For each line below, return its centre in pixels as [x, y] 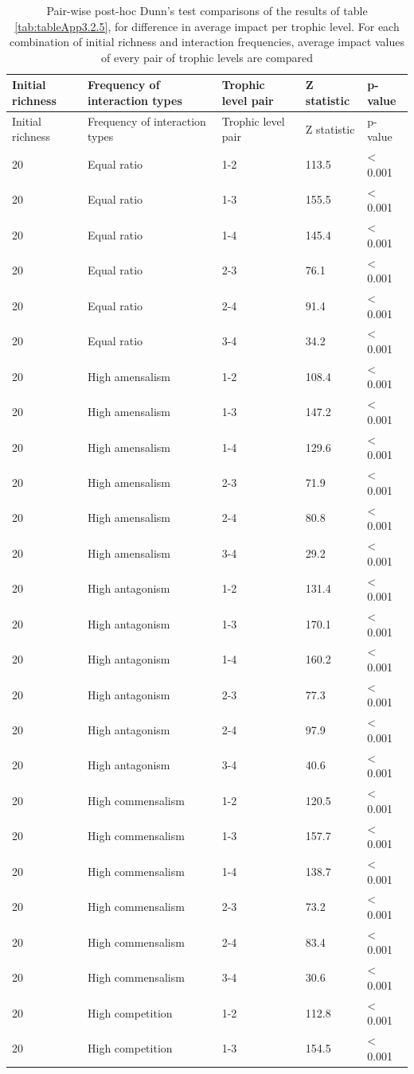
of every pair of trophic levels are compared [207, 57]
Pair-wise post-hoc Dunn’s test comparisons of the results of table [207, 10]
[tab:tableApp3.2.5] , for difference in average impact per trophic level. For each [207, 26]
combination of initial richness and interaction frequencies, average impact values [207, 42]
